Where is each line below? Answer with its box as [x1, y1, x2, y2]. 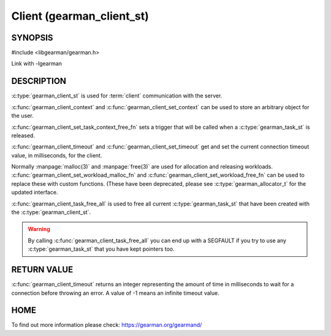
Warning [28, 226, 50, 233]
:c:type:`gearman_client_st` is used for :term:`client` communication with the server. [11, 92, 223, 99]
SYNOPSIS [11, 32, 53, 43]
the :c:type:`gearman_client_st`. [11, 208, 91, 216]
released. [11, 132, 35, 139]
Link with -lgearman [11, 60, 63, 67]
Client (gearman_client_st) [11, 9, 150, 23]
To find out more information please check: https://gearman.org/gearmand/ [11, 321, 202, 329]
